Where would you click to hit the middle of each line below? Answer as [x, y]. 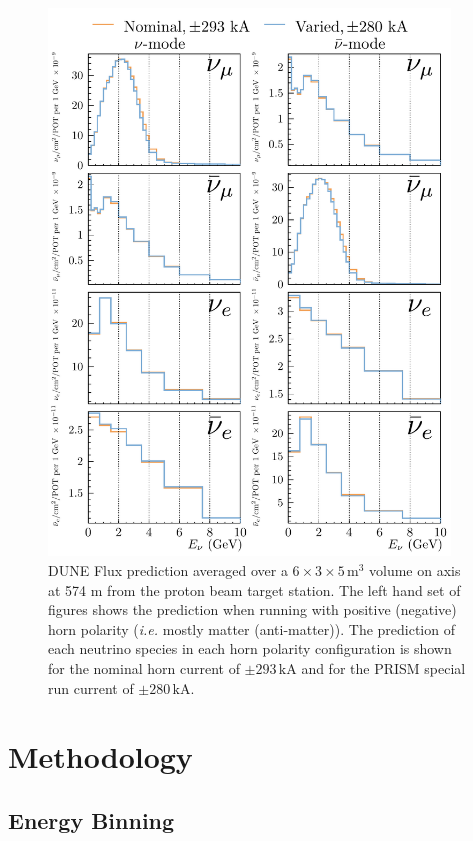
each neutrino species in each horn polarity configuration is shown [250, 648]
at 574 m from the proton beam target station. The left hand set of [254, 589]
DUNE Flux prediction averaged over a [168, 570]
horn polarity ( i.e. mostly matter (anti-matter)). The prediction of [251, 628]
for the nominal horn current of [144, 668]
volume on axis [415, 570]
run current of [91, 687]
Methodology [100, 756]
